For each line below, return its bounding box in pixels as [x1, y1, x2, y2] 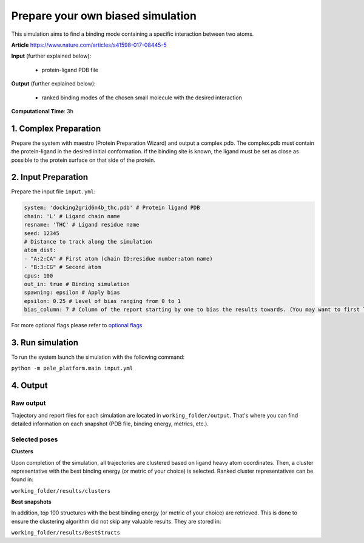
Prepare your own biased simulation [11, 9, 197, 22]
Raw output [11, 399, 46, 407]
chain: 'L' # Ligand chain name [24, 213, 121, 219]
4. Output [11, 381, 48, 391]
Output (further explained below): [11, 80, 96, 87]
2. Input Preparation [11, 172, 89, 182]
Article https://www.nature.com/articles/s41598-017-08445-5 [11, 41, 167, 48]
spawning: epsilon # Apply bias [24, 289, 121, 296]
